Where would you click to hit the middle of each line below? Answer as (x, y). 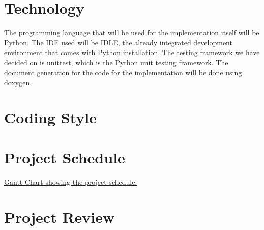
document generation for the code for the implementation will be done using (123, 72)
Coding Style (51, 117)
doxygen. (18, 82)
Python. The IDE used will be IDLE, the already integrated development (118, 42)
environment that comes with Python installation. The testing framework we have (132, 52)
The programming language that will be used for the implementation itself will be (132, 32)
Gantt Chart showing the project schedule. (71, 182)
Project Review (60, 216)
